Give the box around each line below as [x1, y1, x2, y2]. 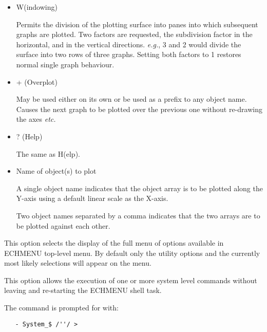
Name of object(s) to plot [16, 165, 97, 176]
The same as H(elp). [16, 148, 80, 159]
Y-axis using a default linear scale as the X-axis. [16, 193, 168, 204]
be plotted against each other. [16, 220, 110, 231]
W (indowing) [16, 2, 58, 12]
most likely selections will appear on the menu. [4, 257, 151, 268]
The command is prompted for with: [4, 302, 119, 313]
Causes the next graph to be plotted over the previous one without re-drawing [16, 103, 262, 114]
